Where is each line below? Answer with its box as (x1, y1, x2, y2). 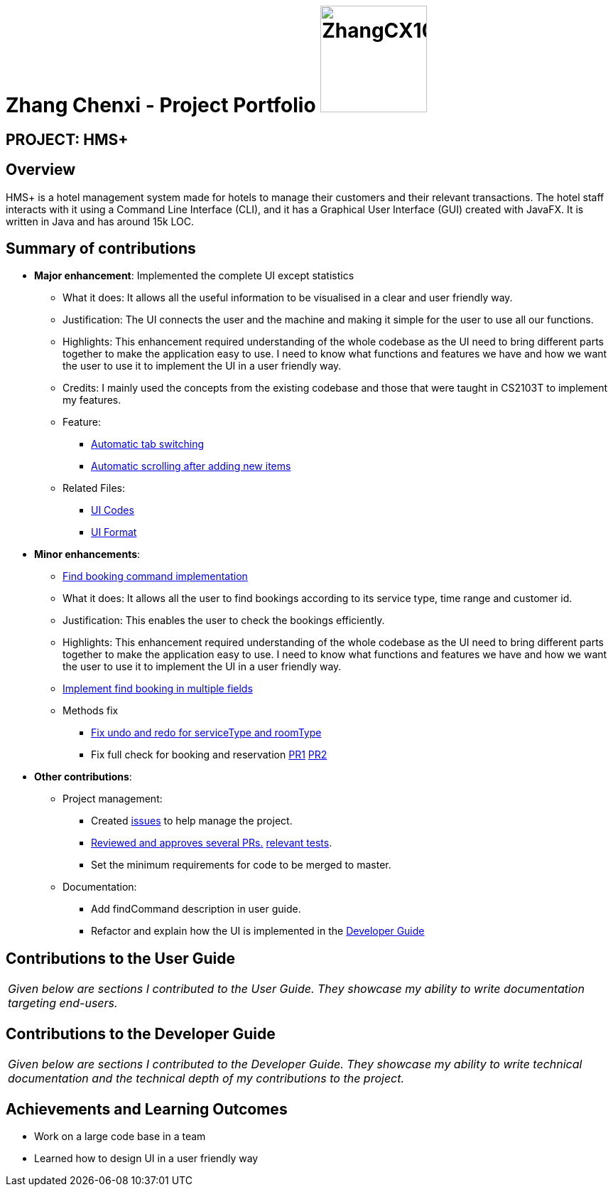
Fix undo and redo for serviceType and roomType (91, 726, 322, 739)
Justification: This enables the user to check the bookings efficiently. (63, 614, 385, 627)
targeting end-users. (8, 996, 118, 1011)
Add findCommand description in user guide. (91, 903, 301, 916)
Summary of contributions (6, 240, 196, 258)
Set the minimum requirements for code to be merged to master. (91, 859, 391, 871)
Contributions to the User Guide (6, 949, 235, 967)
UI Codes (91, 504, 134, 517)
